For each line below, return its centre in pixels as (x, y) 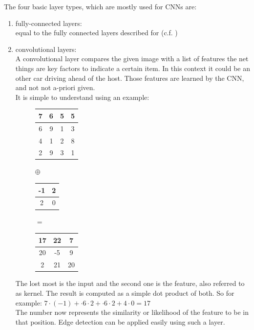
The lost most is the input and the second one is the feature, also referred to (130, 283)
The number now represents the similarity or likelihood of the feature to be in (132, 312)
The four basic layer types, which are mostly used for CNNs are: (100, 6)
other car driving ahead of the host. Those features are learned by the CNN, (130, 78)
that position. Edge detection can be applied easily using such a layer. (120, 321)
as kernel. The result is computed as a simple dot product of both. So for (125, 293)
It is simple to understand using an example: (82, 97)
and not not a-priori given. (55, 87)
